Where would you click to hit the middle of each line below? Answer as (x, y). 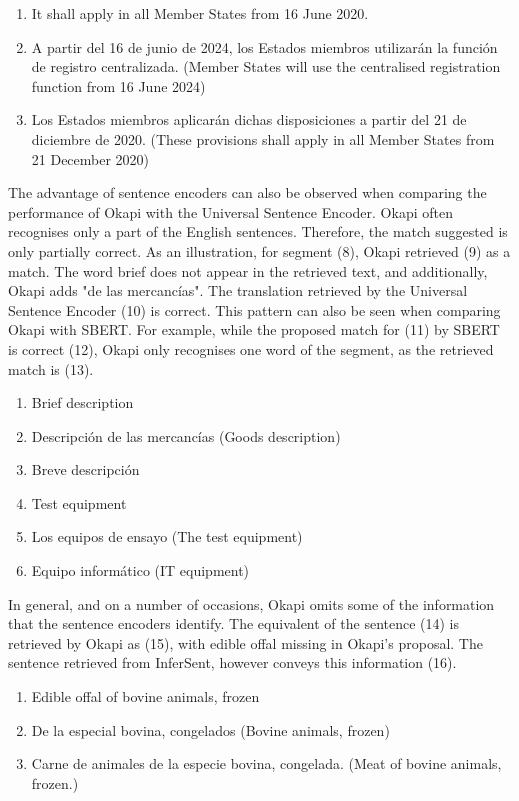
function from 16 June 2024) (118, 85)
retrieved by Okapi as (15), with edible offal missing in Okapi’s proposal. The (245, 642)
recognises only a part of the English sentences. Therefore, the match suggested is (258, 231)
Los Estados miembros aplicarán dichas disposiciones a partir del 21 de (249, 119)
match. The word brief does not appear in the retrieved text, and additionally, (248, 270)
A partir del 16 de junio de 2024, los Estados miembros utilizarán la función (264, 46)
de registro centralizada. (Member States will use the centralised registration (266, 66)
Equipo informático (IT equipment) (140, 570)
